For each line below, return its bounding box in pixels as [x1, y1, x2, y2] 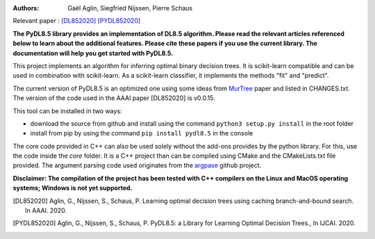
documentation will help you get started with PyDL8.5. [12, 49, 174, 57]
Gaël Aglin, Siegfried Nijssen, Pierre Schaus [67, 4, 193, 12]
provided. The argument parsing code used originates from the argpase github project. [12, 161, 262, 170]
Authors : [12, 4, 40, 12]
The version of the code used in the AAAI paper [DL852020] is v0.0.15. [12, 94, 215, 102]
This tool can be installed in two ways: [12, 106, 122, 115]
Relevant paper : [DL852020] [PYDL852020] [12, 17, 141, 25]
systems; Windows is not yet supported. [12, 184, 133, 192]
